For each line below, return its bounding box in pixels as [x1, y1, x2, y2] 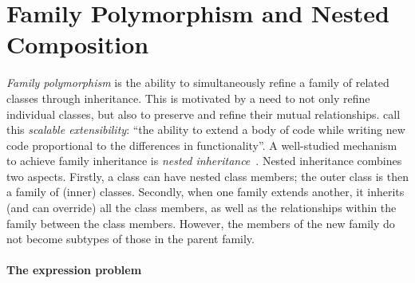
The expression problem [6, 261, 142, 278]
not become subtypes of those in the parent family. [6, 230, 255, 247]
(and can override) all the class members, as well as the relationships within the [6, 199, 397, 216]
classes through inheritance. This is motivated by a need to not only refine [6, 89, 370, 106]
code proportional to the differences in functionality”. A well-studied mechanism [6, 136, 397, 153]
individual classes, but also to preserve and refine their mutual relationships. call [6, 105, 401, 122]
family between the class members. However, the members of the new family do [6, 214, 395, 231]
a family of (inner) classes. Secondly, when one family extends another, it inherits [6, 183, 405, 200]
